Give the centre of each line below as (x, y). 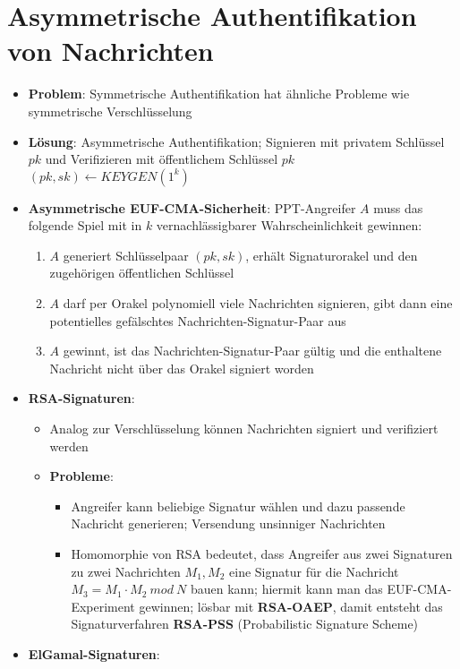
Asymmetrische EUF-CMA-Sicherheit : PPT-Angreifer (192, 207)
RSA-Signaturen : (81, 398)
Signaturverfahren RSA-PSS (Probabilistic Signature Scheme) (245, 624)
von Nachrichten (111, 51)
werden (69, 446)
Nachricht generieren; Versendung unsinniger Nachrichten (228, 523)
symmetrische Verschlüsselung (110, 111)
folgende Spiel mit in (85, 225)
